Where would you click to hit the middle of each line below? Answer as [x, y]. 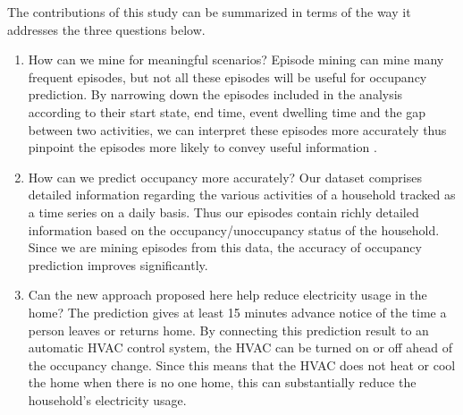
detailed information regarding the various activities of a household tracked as [242, 195]
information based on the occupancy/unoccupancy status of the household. [234, 229]
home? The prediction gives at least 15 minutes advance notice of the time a [237, 312]
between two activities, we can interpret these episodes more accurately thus [237, 129]
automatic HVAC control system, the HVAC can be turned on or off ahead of [240, 347]
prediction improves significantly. [118, 264]
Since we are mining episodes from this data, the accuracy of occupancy [225, 247]
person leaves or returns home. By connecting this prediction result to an [228, 330]
